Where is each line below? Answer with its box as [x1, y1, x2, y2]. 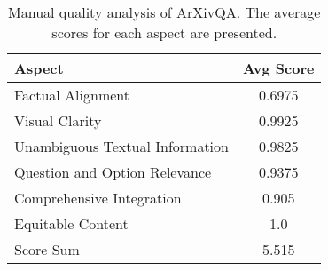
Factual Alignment [14, 84, 130, 105]
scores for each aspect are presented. [51, 22, 277, 43]
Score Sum [14, 239, 80, 259]
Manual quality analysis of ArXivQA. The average [8, 2, 321, 22]
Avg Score [242, 58, 315, 78]
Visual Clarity [14, 110, 102, 131]
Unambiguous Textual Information [14, 136, 229, 156]
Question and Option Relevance [14, 162, 212, 182]
